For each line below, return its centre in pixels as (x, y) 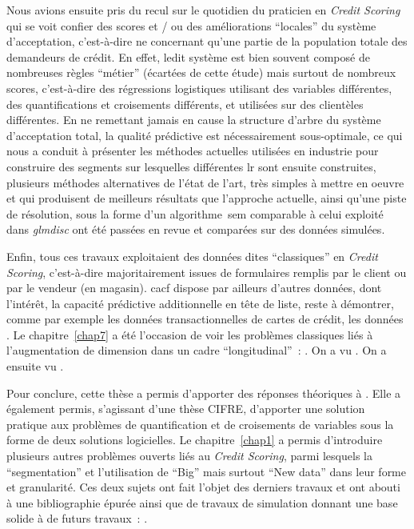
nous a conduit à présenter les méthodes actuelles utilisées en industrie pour (193, 151)
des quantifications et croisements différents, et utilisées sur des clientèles (185, 104)
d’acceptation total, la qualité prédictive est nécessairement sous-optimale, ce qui (205, 135)
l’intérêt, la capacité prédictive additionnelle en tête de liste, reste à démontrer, (200, 303)
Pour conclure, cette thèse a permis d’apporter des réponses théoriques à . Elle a (204, 393)
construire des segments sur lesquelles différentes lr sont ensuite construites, (191, 166)
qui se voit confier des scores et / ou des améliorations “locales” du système (191, 25)
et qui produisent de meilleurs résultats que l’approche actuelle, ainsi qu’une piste (207, 198)
